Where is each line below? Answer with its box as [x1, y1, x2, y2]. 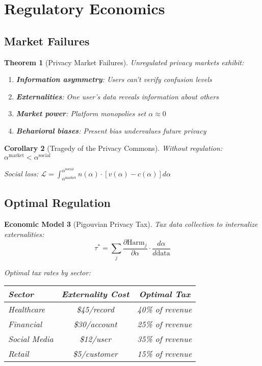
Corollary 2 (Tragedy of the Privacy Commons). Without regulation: [4, 142, 223, 153]
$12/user [80, 333, 111, 345]
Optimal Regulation [4, 195, 111, 211]
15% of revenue [137, 348, 192, 360]
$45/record [76, 303, 114, 316]
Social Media [8, 333, 54, 345]
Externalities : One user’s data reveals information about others [16, 91, 219, 101]
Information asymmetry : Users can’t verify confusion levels [16, 74, 212, 85]
